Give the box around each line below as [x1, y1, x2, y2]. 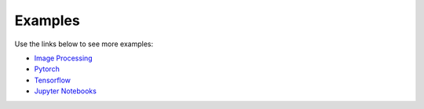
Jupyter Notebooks [34, 86, 97, 96]
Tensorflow [34, 75, 71, 85]
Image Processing [34, 53, 93, 63]
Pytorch [34, 64, 60, 74]
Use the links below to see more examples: [14, 39, 153, 49]
